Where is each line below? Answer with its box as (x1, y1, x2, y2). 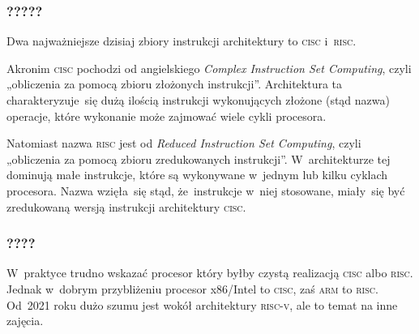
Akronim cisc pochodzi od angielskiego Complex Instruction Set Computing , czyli (6, 59, 412, 76)
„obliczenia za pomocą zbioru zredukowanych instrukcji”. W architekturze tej (6, 150, 391, 167)
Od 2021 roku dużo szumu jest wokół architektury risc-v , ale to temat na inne (6, 296, 398, 313)
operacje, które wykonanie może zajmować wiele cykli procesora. (6, 107, 327, 124)
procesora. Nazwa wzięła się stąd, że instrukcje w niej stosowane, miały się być (6, 182, 405, 199)
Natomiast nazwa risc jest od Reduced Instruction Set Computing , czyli (6, 135, 361, 152)
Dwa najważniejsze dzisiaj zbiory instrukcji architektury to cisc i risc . (6, 32, 357, 49)
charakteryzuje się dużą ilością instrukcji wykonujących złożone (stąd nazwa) (6, 92, 390, 108)
